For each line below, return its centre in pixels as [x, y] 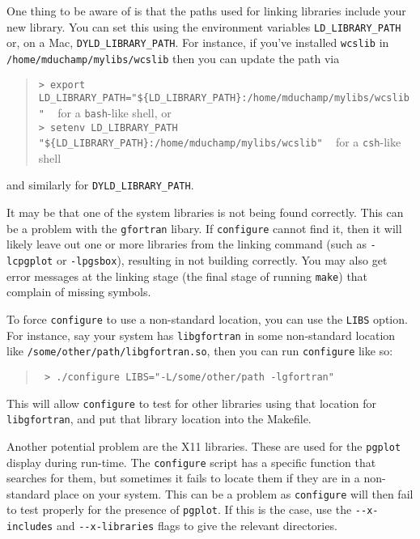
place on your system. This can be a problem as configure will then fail [233, 493]
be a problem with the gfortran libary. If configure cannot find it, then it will [204, 228]
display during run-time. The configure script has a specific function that [191, 462]
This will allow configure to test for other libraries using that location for [191, 403]
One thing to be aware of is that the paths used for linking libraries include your [206, 11]
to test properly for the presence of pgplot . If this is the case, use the [179, 509]
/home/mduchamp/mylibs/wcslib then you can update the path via [173, 58]
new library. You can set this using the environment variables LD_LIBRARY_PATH [204, 26]
